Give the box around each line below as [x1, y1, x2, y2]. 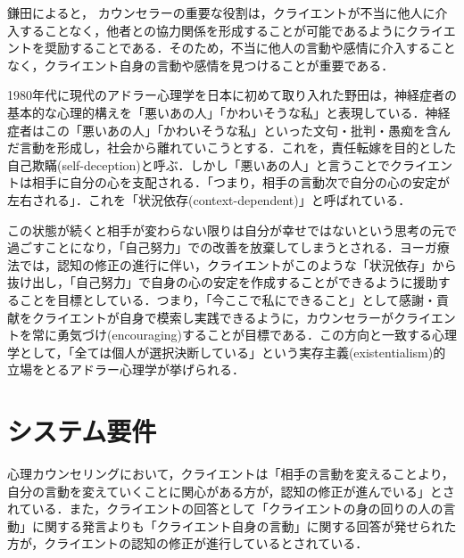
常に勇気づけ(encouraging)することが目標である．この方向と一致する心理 [31, 325, 457, 344]
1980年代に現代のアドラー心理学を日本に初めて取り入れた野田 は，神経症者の [7, 86, 457, 104]
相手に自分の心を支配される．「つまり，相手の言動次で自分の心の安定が [31, 173, 451, 192]
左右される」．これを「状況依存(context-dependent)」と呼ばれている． [7, 190, 411, 209]
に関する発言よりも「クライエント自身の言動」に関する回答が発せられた [31, 516, 457, 535]
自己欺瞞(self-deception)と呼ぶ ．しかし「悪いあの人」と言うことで [7, 155, 391, 174]
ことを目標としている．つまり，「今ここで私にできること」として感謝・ [19, 290, 436, 308]
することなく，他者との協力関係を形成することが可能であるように [19, 21, 406, 39]
